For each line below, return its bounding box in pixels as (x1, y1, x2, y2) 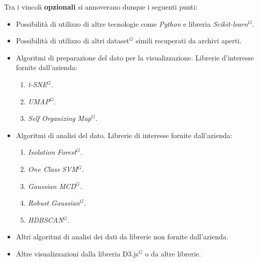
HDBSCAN (28, 214, 64, 225)
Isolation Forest (28, 147, 76, 157)
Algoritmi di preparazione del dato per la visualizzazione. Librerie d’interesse (16, 52, 254, 62)
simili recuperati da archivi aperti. (136, 35, 242, 46)
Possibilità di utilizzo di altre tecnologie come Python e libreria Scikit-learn (16, 18, 248, 29)
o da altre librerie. (145, 248, 201, 258)
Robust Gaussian (28, 198, 80, 208)
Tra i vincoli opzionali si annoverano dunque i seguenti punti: (4, 2, 198, 12)
